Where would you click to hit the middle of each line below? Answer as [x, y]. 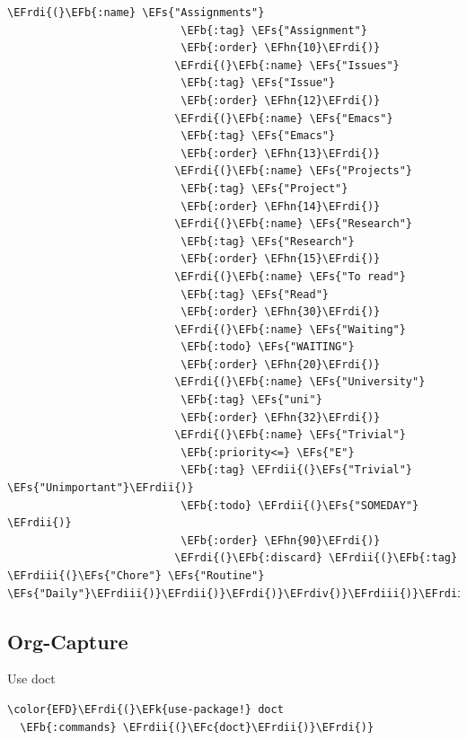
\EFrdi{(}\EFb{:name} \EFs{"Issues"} [287, 65]
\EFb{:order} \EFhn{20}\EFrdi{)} [281, 364]
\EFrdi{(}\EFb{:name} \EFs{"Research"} [294, 224]
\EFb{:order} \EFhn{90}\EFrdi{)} [281, 540]
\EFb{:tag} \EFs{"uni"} [251, 400]
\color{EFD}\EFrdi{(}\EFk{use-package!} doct [145, 709]
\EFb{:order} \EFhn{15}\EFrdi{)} [281, 259]
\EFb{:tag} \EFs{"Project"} [264, 188]
